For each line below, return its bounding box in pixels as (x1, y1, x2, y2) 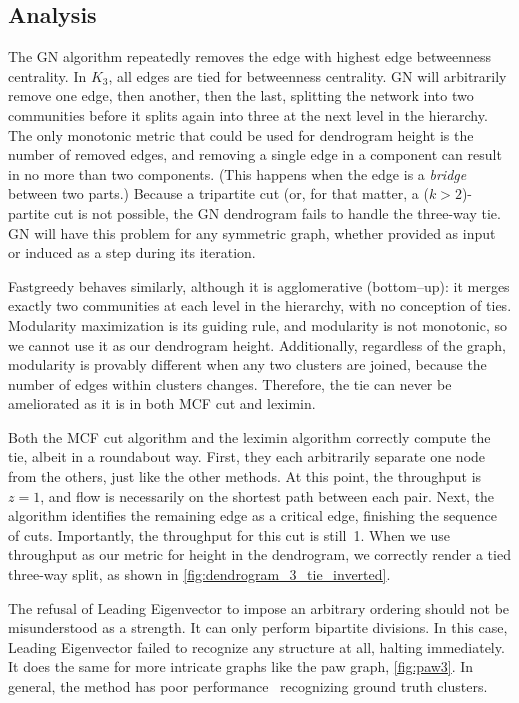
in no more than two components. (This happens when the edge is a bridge (8, 163, 467, 184)
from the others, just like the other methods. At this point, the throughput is (8, 466, 482, 487)
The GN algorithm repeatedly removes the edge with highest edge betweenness (8, 46, 492, 67)
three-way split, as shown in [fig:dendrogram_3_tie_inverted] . (8, 564, 391, 585)
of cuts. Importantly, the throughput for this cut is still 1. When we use (8, 524, 450, 545)
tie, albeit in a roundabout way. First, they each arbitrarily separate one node (8, 446, 486, 467)
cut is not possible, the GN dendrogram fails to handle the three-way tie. (53, 202, 501, 223)
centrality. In (8, 65, 87, 86)
